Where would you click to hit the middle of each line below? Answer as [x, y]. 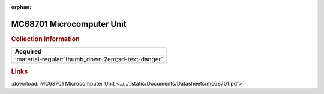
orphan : [21, 7]
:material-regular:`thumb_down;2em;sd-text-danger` [89, 59]
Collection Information [46, 39]
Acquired [28, 52]
